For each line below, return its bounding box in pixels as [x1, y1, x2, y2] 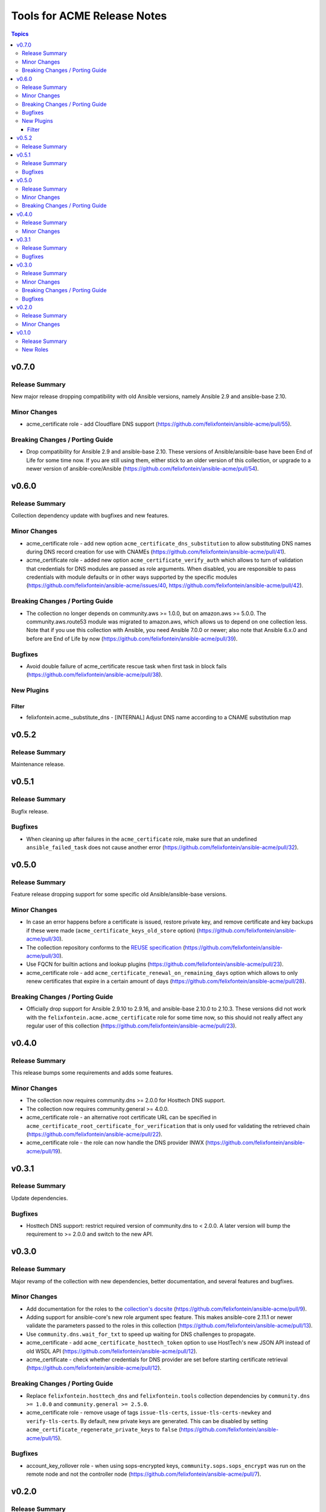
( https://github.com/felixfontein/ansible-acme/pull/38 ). [26, 671, 163, 679]
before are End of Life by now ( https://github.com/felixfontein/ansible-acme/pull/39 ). [26, 635, 238, 642]
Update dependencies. [11, 1194, 68, 1202]
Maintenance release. [11, 761, 65, 768]
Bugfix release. [11, 807, 49, 815]
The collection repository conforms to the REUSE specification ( [26, 943, 185, 951]
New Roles [22, 346, 48, 353]
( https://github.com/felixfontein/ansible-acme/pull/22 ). [26, 1130, 163, 1138]
